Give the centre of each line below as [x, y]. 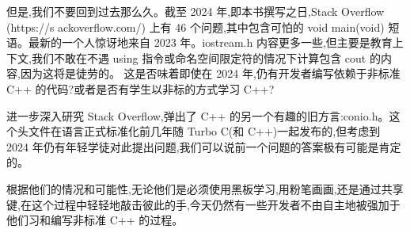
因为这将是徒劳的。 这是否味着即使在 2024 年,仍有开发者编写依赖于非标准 [210, 73]
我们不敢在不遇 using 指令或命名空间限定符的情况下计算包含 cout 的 [206, 57]
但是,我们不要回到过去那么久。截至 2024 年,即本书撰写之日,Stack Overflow [196, 11]
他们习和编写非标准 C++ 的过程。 [95, 220]
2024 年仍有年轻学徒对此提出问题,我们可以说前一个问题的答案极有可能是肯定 [204, 146]
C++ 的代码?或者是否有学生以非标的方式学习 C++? [140, 88]
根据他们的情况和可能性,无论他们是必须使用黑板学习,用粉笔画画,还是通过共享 [205, 188]
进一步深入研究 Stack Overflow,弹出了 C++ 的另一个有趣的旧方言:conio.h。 [198, 115]
